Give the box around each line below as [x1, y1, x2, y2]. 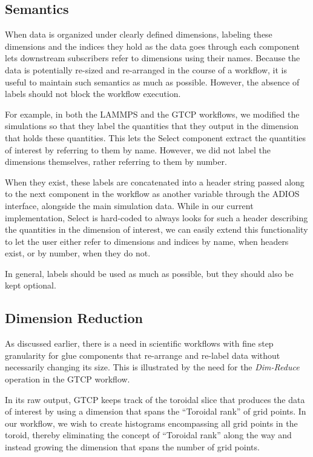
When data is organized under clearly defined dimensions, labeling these [5, 28, 272, 41]
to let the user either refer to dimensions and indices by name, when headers [5, 235, 289, 247]
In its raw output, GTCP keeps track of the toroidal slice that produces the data [5, 393, 305, 405]
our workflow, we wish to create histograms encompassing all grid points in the [5, 416, 298, 429]
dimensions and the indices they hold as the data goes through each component [5, 39, 300, 52]
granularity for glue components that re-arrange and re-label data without [5, 349, 280, 361]
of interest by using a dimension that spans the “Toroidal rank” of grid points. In [5, 405, 306, 418]
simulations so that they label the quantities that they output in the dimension [5, 119, 298, 132]
